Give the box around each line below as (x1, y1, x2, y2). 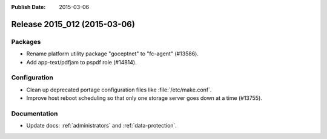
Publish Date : (11, 4, 46, 10)
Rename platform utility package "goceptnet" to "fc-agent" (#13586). (26, 50, 199, 57)
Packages (11, 37, 41, 46)
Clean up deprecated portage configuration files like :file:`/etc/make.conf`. (26, 86, 212, 93)
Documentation (11, 109, 58, 117)
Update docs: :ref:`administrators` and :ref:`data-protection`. (26, 122, 177, 129)
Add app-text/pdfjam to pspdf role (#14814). (26, 58, 137, 66)
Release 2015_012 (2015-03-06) (11, 19, 136, 29)
